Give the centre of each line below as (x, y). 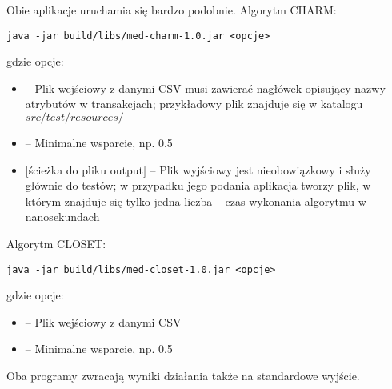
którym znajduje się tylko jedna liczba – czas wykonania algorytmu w (196, 201)
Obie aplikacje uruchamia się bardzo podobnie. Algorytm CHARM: (172, 10)
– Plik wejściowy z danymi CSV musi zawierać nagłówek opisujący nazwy (205, 88)
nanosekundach (62, 217)
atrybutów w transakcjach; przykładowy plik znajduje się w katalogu (194, 104)
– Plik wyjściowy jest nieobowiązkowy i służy (260, 169)
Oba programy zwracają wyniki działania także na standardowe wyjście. (183, 376)
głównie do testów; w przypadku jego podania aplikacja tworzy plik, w (198, 185)
